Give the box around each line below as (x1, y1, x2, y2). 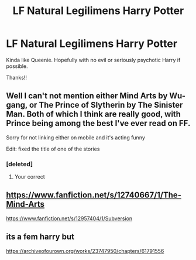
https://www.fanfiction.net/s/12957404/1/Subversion (6, 215, 133, 222)
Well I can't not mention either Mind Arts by (6, 91, 168, 101)
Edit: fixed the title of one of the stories (6, 145, 100, 152)
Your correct (14, 173, 45, 180)
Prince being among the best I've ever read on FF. (6, 118, 191, 128)
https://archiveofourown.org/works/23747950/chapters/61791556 (6, 247, 164, 254)
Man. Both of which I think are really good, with (6, 110, 181, 119)
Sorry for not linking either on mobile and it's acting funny (6, 134, 145, 141)
